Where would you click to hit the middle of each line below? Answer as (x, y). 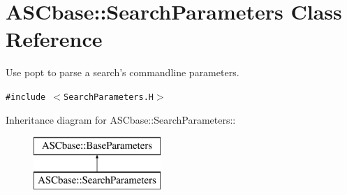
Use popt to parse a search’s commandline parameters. (123, 72)
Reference (54, 39)
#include (26, 97)
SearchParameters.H (109, 97)
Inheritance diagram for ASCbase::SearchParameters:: (121, 119)
